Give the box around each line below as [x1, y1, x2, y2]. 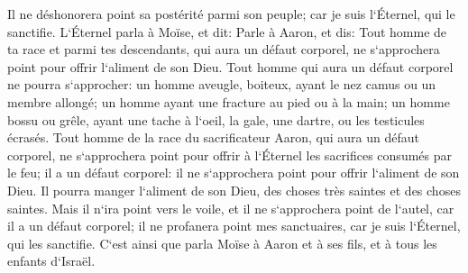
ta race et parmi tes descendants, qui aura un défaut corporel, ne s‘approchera [7, 40, 440, 59]
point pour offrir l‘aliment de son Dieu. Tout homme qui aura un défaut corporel [7, 57, 454, 76]
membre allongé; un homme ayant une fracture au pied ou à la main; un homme [7, 92, 450, 111]
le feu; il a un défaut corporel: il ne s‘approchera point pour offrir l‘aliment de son [7, 163, 460, 182]
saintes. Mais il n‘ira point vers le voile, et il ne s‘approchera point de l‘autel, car [7, 198, 454, 217]
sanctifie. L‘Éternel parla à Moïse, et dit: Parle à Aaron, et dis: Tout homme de [7, 22, 447, 41]
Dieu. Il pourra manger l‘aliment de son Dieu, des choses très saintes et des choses [7, 180, 461, 199]
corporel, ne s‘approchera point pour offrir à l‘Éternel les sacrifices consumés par [7, 145, 452, 164]
